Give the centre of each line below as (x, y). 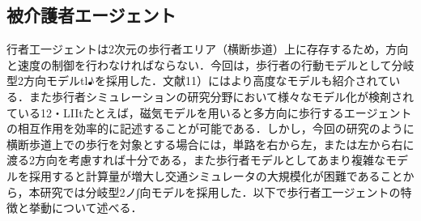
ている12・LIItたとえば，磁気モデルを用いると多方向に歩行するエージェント (209, 112)
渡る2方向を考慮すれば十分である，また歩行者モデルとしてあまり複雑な (196, 160)
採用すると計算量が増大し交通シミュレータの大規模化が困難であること (216, 175)
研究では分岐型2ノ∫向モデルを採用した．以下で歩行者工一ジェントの (220, 191)
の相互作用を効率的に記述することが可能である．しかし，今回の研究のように (210, 128)
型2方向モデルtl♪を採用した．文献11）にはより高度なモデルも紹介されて (198, 81)
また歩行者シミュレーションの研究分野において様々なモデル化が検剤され (221, 96)
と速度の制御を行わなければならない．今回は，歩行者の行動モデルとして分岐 (210, 64)
